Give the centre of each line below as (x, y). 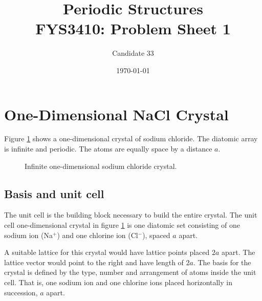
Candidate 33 (133, 53)
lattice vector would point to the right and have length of (94, 262)
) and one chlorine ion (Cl (97, 235)
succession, (21, 292)
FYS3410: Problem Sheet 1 (133, 28)
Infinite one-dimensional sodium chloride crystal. (101, 166)
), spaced (156, 235)
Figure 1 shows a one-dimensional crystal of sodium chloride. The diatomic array (131, 138)
